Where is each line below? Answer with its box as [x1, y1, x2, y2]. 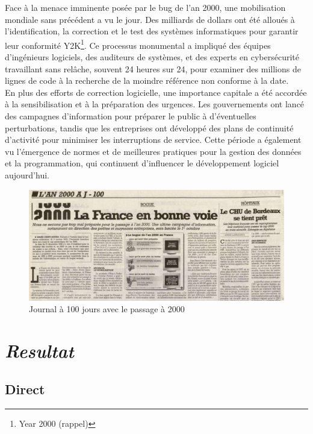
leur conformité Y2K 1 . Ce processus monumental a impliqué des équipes [5, 37, 271, 51]
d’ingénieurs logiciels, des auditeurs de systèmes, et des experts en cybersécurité [5, 51, 299, 63]
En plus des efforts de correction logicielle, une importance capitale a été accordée [5, 86, 307, 98]
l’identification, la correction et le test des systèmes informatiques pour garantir [5, 25, 299, 37]
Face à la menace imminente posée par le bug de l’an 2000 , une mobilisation [5, 1, 286, 13]
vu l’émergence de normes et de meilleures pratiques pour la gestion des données [5, 145, 302, 157]
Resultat [5, 338, 74, 363]
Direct [5, 379, 45, 398]
